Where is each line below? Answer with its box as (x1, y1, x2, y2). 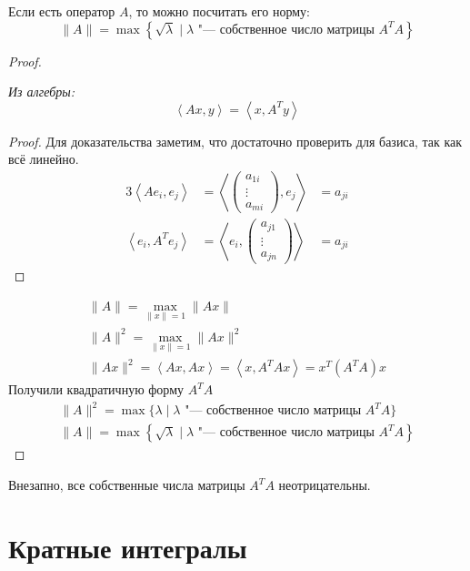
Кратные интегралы (8, 528, 247, 566)
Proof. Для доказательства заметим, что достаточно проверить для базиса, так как (8, 131, 463, 150)
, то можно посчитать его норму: (128, 2, 310, 20)
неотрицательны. (278, 475, 371, 495)
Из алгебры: (8, 82, 75, 101)
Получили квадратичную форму (8, 380, 184, 399)
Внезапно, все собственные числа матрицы (8, 475, 245, 495)
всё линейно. (8, 149, 79, 168)
